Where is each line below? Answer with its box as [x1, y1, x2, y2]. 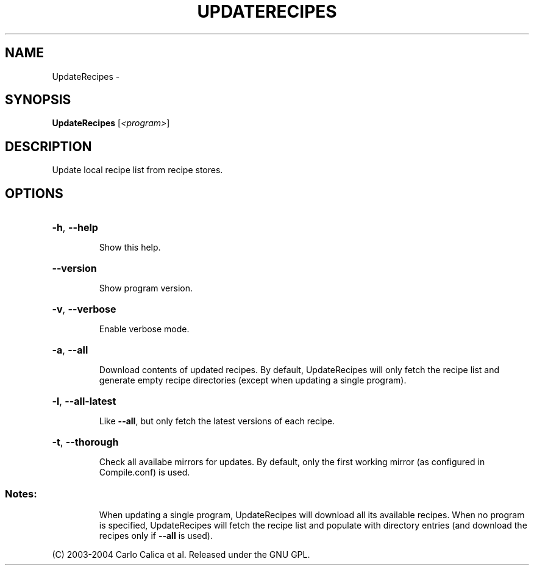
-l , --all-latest [52, 395, 116, 408]
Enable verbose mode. [99, 324, 190, 335]
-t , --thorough [52, 436, 119, 449]
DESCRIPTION [5, 138, 92, 154]
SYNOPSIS [5, 92, 71, 108]
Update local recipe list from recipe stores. [52, 165, 223, 176]
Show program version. [99, 283, 193, 294]
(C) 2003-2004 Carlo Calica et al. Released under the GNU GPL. [52, 549, 310, 560]
